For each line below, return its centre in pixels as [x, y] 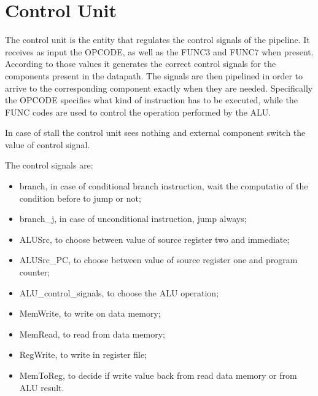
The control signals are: [49, 165]
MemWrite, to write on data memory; [90, 313]
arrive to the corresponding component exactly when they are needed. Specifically [159, 88]
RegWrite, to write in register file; [83, 354]
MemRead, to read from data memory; [92, 334]
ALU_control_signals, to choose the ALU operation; [119, 292]
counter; [35, 272]
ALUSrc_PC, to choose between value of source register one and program [158, 260]
